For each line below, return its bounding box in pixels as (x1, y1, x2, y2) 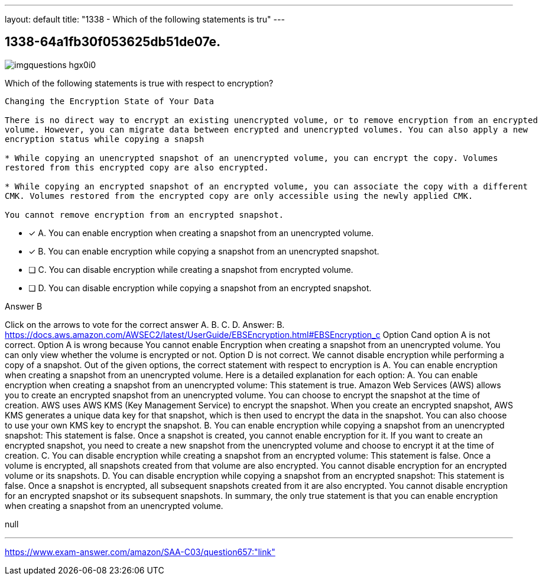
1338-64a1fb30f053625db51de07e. (5, 34, 221, 50)
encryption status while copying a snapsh (5, 134, 205, 144)
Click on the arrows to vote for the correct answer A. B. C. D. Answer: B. (5, 319, 285, 330)
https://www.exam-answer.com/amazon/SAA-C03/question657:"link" (5, 546, 275, 557)
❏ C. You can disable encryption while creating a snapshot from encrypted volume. (28, 264, 353, 275)
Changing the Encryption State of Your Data (5, 96, 215, 106)
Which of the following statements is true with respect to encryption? (5, 78, 274, 88)
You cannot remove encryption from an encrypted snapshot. (5, 210, 284, 220)
